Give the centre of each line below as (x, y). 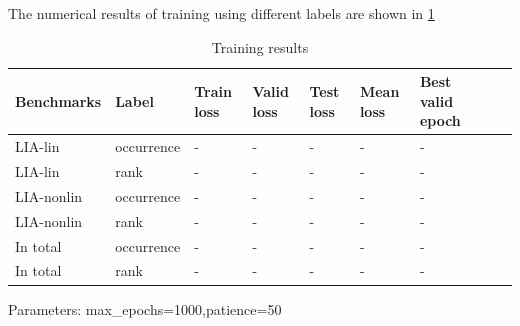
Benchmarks (58, 100)
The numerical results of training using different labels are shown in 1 (221, 13)
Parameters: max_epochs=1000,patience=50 (145, 308)
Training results (260, 46)
